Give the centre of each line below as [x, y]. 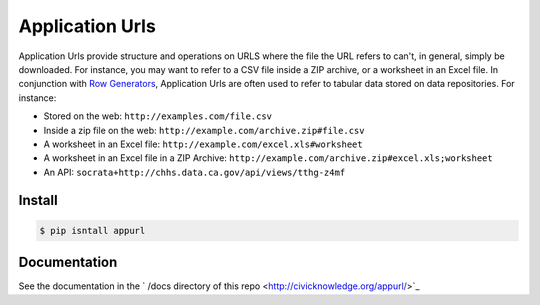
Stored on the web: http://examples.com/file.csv [158, 116]
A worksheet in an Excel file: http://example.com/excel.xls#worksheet [203, 144]
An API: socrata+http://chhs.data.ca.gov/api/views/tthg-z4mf [194, 172]
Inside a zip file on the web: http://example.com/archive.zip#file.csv [204, 130]
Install [38, 200]
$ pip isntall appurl [92, 230]
